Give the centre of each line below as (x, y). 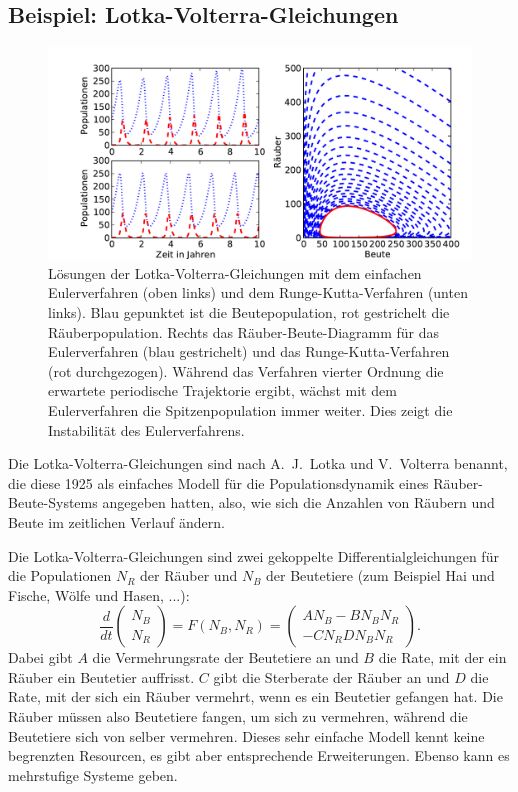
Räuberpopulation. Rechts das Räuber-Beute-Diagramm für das (244, 331)
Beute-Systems (53, 502)
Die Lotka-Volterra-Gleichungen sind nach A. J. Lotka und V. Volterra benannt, (258, 463)
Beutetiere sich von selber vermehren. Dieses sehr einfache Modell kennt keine (246, 735)
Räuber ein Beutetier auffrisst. (101, 676)
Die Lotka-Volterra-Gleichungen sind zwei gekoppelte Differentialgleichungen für (253, 555)
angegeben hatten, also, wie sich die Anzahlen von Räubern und (298, 502)
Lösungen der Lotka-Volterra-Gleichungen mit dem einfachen (235, 272)
